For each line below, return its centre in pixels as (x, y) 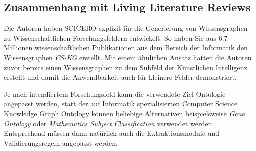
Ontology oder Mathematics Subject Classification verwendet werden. (109, 123)
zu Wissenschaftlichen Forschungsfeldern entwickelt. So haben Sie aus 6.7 (116, 38)
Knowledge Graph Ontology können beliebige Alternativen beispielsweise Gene (124, 113)
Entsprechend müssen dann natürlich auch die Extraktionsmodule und (112, 133)
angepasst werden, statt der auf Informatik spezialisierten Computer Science (121, 103)
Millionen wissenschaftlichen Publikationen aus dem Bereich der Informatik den (126, 48)
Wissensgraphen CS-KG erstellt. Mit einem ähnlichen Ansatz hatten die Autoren (128, 57)
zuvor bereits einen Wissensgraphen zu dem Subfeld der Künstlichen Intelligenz (126, 67)
